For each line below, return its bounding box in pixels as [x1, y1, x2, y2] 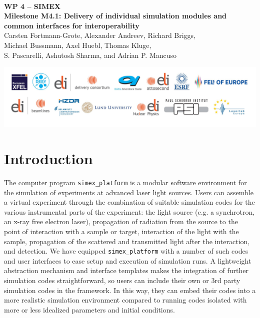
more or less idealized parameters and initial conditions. [4, 304, 175, 315]
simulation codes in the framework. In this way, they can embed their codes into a [4, 285, 256, 295]
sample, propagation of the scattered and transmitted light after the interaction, [4, 236, 250, 246]
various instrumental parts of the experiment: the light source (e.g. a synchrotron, [4, 206, 255, 217]
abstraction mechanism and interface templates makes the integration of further [4, 265, 248, 276]
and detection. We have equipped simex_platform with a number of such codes [4, 246, 248, 256]
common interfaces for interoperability [4, 20, 139, 30]
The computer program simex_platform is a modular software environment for [4, 177, 247, 187]
